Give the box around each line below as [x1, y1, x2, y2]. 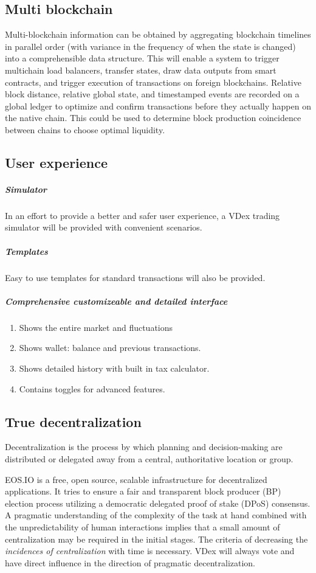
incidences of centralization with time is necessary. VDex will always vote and [5, 544, 295, 557]
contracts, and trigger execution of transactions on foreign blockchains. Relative [5, 75, 301, 88]
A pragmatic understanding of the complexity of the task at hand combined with [5, 509, 307, 521]
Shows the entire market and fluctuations [19, 321, 173, 333]
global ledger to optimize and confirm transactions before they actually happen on [5, 99, 311, 112]
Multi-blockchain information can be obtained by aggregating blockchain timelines [5, 28, 311, 41]
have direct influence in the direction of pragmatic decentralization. [5, 556, 256, 569]
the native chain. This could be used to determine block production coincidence [5, 111, 301, 124]
